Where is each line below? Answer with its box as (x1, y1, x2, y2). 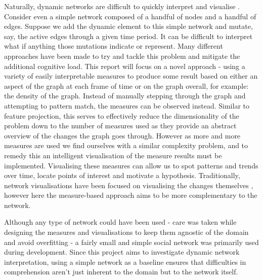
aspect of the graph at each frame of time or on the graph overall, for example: (4, 80, 249, 91)
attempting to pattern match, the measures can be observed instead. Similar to (4, 100, 250, 111)
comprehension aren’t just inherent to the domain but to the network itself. (4, 266, 238, 277)
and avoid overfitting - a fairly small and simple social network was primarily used (4, 236, 259, 247)
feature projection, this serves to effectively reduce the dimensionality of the (4, 110, 239, 121)
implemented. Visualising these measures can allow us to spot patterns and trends (4, 160, 258, 170)
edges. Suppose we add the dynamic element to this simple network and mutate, (4, 21, 253, 31)
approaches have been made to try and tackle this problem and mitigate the (4, 50, 240, 61)
